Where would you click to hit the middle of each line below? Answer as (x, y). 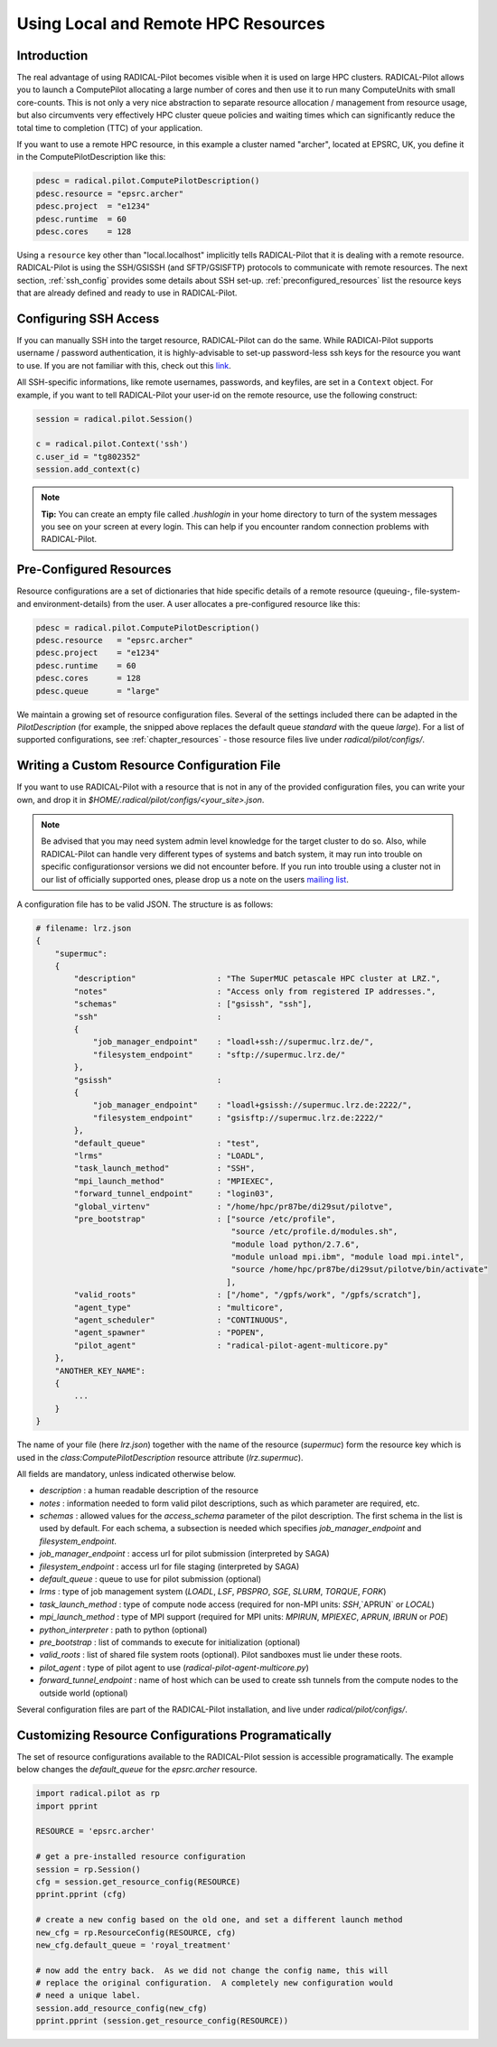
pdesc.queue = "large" (98, 691)
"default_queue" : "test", (167, 1143)
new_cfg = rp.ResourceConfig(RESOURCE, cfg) (136, 1932)
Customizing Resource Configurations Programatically (174, 1735)
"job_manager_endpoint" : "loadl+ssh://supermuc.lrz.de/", (234, 1042)
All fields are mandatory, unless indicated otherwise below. (127, 1473)
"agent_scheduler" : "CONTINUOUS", (181, 1320)
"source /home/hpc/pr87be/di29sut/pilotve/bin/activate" (360, 1270)
